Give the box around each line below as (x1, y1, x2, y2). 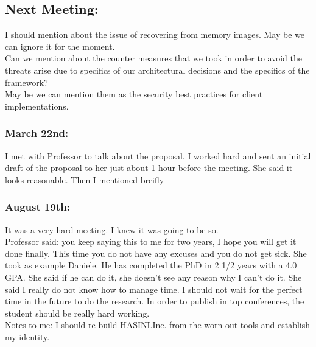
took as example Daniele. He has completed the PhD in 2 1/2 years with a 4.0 (5, 259, 297, 272)
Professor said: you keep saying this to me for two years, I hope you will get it (5, 235, 297, 248)
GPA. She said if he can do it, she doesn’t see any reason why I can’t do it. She (5, 270, 302, 283)
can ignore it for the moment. (5, 40, 115, 52)
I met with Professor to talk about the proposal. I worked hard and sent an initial (5, 149, 311, 162)
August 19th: (5, 199, 70, 214)
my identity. (5, 330, 50, 343)
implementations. (5, 99, 69, 112)
